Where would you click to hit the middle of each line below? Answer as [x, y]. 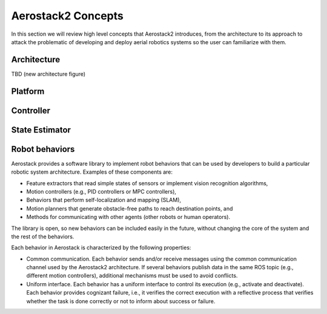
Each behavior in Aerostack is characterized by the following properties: [101, 247]
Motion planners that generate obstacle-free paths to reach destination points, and [130, 208]
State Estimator [41, 130]
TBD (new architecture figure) [48, 74]
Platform [28, 91]
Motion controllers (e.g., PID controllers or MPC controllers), [101, 191]
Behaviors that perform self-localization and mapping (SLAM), [104, 200]
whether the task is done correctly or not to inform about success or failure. [121, 301]
